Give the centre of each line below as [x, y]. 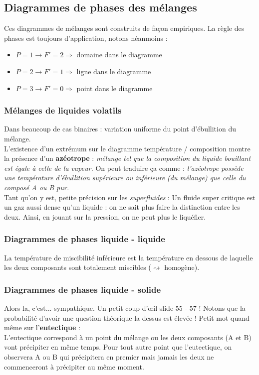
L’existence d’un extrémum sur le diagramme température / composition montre [127, 148]
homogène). [182, 267]
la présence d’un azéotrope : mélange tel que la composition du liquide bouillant [128, 158]
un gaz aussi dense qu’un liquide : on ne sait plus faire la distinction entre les [122, 207]
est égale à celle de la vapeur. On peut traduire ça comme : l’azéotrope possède [124, 168]
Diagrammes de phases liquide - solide [83, 289]
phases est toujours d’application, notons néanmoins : [86, 38]
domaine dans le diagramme [119, 55]
